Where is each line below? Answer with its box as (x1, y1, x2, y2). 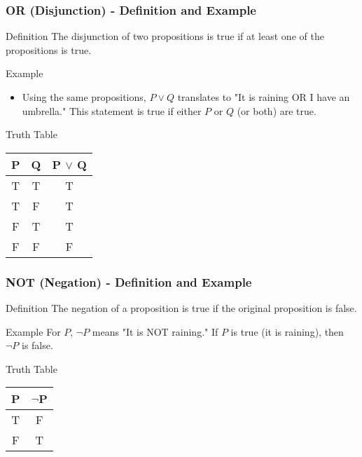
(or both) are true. (237, 103, 316, 118)
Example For (6, 324, 61, 339)
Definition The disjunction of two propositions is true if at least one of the (6, 29, 324, 43)
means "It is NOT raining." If (92, 324, 218, 339)
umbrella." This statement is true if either (22, 103, 202, 118)
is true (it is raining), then (230, 324, 344, 339)
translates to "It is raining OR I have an (177, 90, 350, 104)
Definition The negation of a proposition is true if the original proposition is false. (6, 301, 357, 315)
